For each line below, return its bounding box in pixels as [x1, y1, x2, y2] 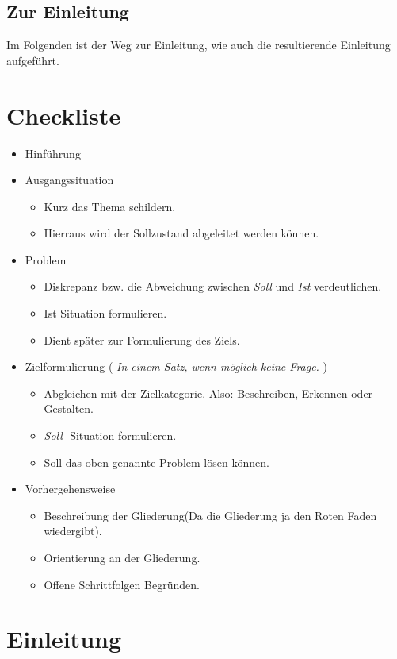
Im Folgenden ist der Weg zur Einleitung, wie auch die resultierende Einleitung [6, 37, 391, 53]
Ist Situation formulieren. [44, 305, 167, 322]
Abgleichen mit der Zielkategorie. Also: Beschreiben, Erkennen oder [44, 384, 373, 401]
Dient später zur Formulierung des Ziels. [44, 331, 240, 348]
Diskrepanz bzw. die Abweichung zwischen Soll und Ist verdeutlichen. [44, 278, 382, 295]
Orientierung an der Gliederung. [44, 549, 200, 566]
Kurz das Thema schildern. [44, 198, 176, 214]
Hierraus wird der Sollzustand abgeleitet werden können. [44, 225, 319, 241]
